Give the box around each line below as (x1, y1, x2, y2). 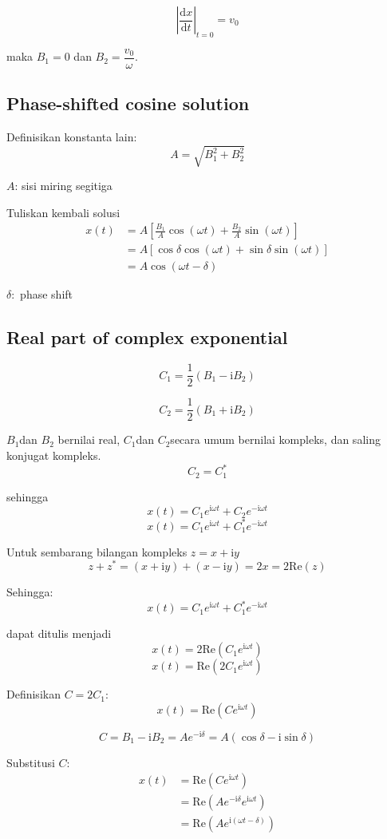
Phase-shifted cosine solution (6, 91, 250, 116)
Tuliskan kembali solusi (6, 204, 120, 220)
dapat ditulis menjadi (6, 625, 112, 642)
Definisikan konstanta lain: (6, 129, 137, 145)
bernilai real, (57, 431, 120, 448)
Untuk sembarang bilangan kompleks (6, 543, 188, 560)
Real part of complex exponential (6, 325, 288, 350)
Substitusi (6, 754, 55, 770)
